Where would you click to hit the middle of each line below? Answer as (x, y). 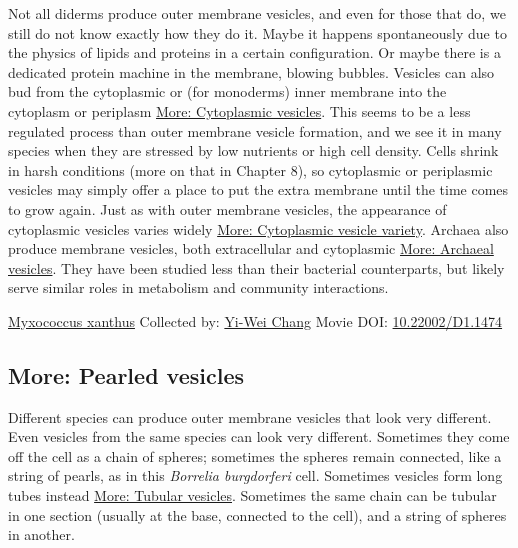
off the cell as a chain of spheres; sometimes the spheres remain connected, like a (255, 455)
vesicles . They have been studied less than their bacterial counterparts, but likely (256, 267)
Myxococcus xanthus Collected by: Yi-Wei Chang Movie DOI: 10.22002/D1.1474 (255, 320)
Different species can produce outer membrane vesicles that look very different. (250, 416)
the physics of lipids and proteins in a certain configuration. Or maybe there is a (254, 52)
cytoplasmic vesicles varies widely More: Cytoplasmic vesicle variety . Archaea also (258, 228)
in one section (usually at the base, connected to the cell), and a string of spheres (257, 514)
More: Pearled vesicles (126, 374)
